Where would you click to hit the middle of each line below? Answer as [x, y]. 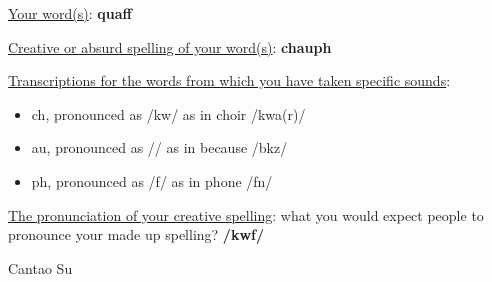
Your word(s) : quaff [70, 13]
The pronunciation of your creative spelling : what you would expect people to [246, 214]
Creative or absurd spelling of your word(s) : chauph [170, 46]
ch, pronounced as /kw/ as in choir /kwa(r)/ [168, 113]
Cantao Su [40, 267]
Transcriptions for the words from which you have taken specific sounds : [229, 80]
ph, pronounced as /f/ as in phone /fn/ [152, 180]
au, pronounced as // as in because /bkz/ [159, 147]
